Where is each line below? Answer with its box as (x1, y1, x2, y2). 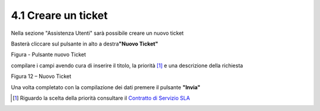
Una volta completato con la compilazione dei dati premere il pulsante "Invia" (11, 83, 201, 91)
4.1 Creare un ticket (11, 9, 108, 22)
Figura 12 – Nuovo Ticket (11, 73, 72, 80)
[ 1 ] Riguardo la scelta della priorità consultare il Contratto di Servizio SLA (12, 94, 190, 102)
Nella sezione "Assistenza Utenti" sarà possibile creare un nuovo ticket (11, 30, 184, 37)
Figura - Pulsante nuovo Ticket (11, 51, 86, 58)
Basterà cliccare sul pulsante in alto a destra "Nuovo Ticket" (11, 40, 158, 47)
